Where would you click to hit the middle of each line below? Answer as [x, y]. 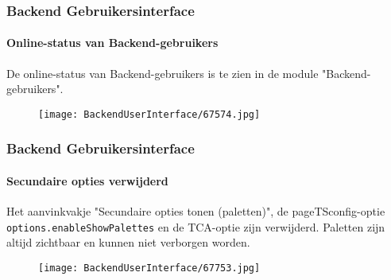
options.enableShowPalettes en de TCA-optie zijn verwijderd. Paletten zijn [196, 226]
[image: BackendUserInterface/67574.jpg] [149, 114]
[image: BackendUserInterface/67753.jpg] [149, 268]
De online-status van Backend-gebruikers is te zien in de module [163, 73]
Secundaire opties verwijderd [87, 180]
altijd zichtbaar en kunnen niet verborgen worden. [128, 242]
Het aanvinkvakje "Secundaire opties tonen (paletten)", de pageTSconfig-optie [196, 211]
